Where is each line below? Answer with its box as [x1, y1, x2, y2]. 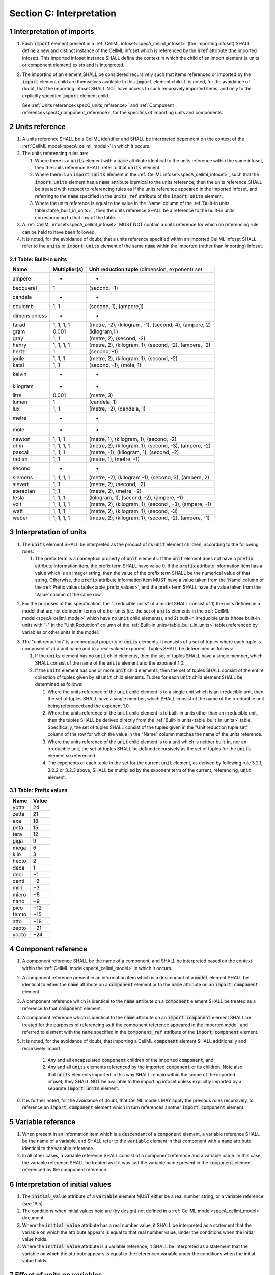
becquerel [12, 285, 37, 292]
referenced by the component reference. [22, 1167, 108, 1173]
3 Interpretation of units [9, 528, 87, 537]
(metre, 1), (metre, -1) [89, 455, 140, 463]
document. [22, 1215, 45, 1221]
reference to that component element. [22, 1005, 102, 1011]
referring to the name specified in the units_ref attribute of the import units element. [35, 193, 223, 199]
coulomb [12, 303, 34, 310]
